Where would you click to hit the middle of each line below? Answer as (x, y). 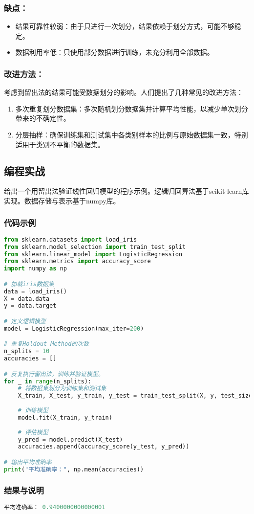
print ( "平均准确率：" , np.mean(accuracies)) (74, 469)
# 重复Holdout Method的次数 (46, 344)
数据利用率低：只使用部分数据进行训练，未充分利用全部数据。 (115, 52)
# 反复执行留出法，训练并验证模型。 (54, 374)
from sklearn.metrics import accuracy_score (77, 261)
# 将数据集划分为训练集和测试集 (62, 389)
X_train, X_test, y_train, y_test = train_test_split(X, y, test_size (135, 396)
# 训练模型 (33, 411)
